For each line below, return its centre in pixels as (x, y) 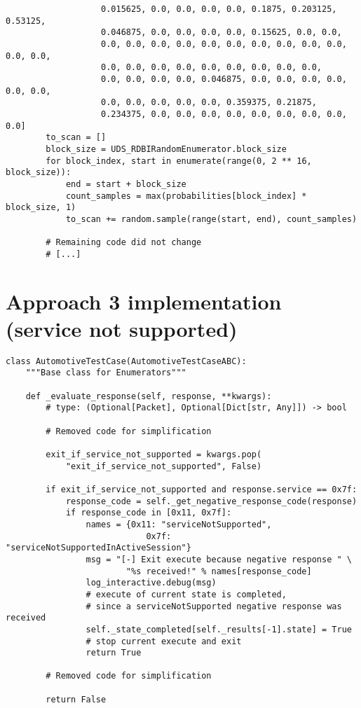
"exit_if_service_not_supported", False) (164, 466)
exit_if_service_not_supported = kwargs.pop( (154, 454)
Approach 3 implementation (144, 301)
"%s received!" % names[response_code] (219, 571)
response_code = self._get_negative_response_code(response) (211, 501)
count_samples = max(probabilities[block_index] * (186, 196)
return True (114, 653)
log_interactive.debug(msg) (151, 583)
